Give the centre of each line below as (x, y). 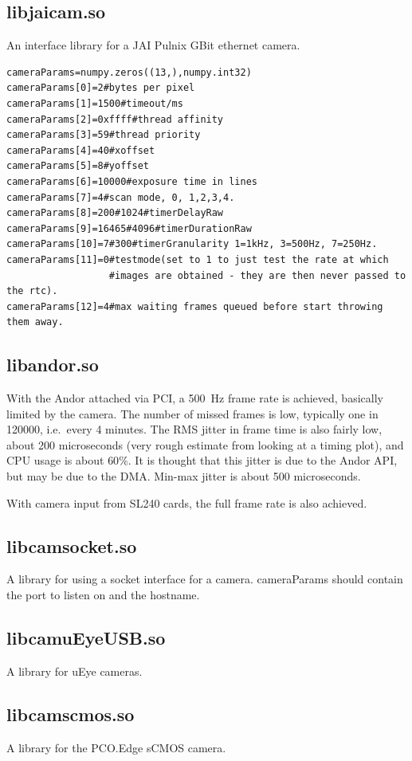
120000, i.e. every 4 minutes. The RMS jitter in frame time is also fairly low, (194, 429)
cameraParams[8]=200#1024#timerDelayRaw (115, 213)
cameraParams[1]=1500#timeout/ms (95, 103)
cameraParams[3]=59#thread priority (104, 135)
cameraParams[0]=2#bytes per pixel (101, 88)
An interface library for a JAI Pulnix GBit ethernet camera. (153, 45)
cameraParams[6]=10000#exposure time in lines (132, 181)
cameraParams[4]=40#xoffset (81, 150)
